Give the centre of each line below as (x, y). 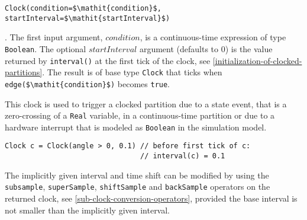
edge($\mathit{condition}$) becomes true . (88, 83)
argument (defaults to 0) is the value (206, 48)
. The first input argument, (54, 37)
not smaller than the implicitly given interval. (88, 210)
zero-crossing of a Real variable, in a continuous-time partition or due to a (140, 115)
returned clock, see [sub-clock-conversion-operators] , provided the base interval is (151, 198)
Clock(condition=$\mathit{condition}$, (83, 8)
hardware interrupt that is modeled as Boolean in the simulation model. (136, 127)
